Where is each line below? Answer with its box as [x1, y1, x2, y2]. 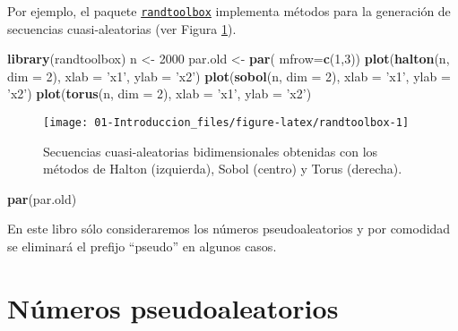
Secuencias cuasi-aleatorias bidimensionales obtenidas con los [43, 141, 378, 160]
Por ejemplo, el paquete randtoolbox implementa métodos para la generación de [7, 2, 451, 20]
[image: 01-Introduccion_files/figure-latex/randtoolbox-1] [43, 116, 410, 130]
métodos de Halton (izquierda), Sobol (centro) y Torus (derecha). [43, 159, 402, 178]
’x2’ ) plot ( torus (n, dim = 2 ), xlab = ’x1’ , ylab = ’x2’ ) [7, 84, 312, 103]
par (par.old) [7, 189, 77, 208]
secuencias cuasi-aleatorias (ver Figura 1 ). [7, 19, 237, 38]
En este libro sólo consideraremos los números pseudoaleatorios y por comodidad [7, 219, 451, 238]
